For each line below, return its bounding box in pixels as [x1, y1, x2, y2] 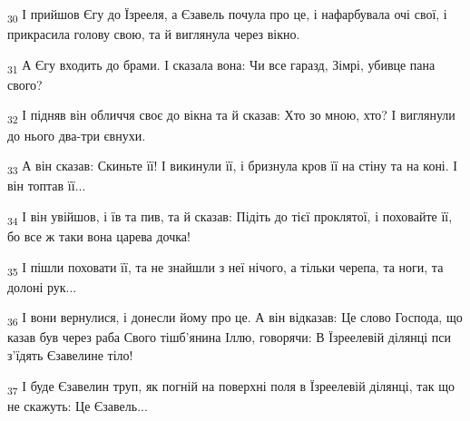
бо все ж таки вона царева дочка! [7, 227, 191, 245]
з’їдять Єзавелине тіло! [7, 346, 133, 365]
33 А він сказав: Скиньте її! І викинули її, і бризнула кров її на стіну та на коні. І [7, 156, 457, 177]
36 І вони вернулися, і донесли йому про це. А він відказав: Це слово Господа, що [7, 308, 463, 329]
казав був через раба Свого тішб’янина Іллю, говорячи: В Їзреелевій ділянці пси [7, 328, 451, 347]
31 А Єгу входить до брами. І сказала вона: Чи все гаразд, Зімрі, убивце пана [7, 54, 436, 76]
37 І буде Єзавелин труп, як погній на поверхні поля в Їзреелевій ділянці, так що [7, 376, 455, 397]
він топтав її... [7, 176, 86, 195]
